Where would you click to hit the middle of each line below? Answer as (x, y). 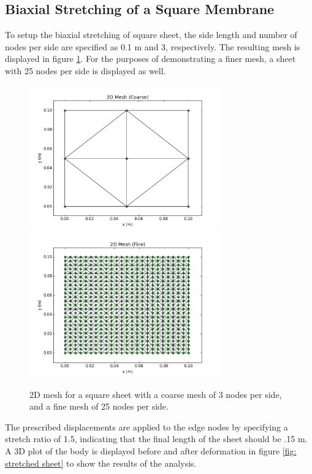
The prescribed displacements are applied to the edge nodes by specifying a (146, 426)
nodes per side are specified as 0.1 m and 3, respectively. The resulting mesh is (153, 46)
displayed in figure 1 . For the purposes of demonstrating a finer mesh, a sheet (150, 59)
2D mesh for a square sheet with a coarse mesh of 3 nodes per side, (156, 394)
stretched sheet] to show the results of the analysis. (101, 463)
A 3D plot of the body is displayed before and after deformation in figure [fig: (151, 450)
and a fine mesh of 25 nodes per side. (99, 406)
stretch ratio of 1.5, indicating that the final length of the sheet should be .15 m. (156, 439)
